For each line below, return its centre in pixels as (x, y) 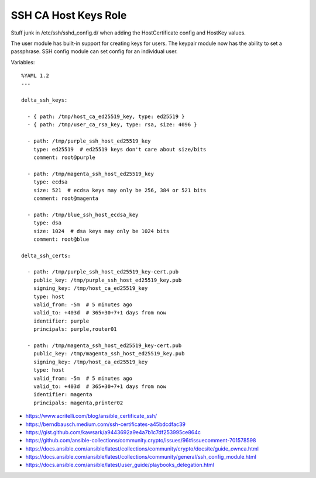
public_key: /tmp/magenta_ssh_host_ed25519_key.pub (109, 354)
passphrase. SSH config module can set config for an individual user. (94, 51)
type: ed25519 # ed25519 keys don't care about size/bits (120, 149)
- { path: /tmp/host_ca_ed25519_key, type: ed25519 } (106, 117)
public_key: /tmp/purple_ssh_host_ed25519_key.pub (107, 280)
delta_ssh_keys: (44, 100)
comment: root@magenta (66, 198)
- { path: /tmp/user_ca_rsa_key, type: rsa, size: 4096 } (112, 125)
